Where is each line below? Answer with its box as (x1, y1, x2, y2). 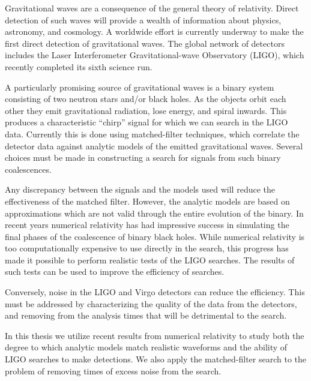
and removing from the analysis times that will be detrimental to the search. (5, 309, 287, 322)
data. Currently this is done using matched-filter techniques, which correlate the (5, 127, 300, 140)
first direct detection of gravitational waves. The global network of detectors (5, 37, 285, 49)
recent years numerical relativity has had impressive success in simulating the (5, 218, 289, 231)
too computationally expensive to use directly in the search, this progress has (5, 242, 289, 254)
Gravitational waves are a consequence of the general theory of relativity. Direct (5, 2, 299, 14)
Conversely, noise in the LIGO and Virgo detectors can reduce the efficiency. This (5, 286, 305, 298)
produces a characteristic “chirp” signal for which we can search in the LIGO (5, 116, 288, 128)
